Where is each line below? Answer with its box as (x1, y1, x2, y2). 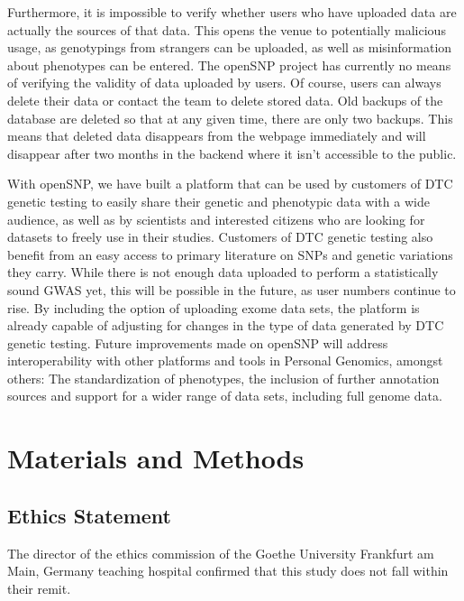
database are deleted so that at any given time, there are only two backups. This (7, 108, 453, 127)
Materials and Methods (7, 439, 305, 476)
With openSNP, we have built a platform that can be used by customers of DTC (7, 174, 453, 193)
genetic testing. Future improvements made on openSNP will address (7, 333, 388, 352)
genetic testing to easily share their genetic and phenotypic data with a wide (7, 191, 430, 210)
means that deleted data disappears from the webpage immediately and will (7, 126, 426, 145)
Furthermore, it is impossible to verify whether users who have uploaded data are (7, 3, 457, 21)
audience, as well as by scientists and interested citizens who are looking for (7, 209, 425, 228)
